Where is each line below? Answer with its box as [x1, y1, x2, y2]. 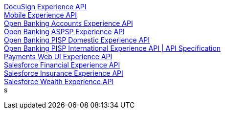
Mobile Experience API [4, 11, 77, 19]
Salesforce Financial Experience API [4, 61, 120, 69]
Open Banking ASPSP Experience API [4, 27, 125, 36]
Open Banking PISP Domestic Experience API [4, 36, 150, 44]
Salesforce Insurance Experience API [4, 69, 123, 77]
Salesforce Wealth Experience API [4, 77, 114, 86]
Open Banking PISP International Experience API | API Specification [4, 44, 221, 52]
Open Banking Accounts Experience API [4, 19, 133, 27]
